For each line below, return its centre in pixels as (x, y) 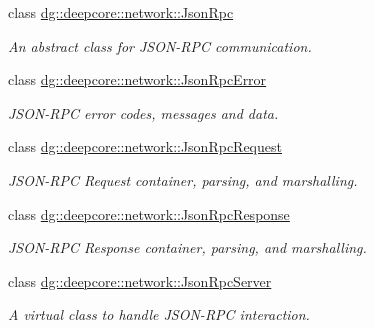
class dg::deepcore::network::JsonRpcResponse (149, 213)
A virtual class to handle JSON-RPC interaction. (159, 314)
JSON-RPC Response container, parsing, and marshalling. (187, 247)
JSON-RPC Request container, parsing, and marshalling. (183, 179)
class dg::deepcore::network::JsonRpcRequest (145, 146)
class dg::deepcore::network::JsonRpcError (137, 79)
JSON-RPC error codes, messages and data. (143, 112)
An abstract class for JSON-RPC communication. (160, 45)
